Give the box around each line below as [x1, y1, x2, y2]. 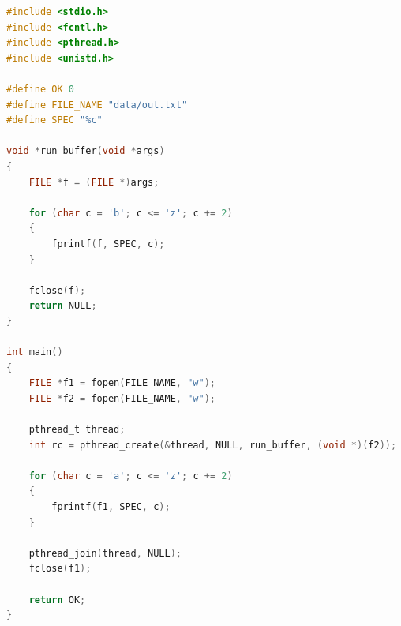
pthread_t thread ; [28, 424, 126, 436]
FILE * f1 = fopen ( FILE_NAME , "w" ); [28, 377, 215, 389]
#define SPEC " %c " [6, 114, 103, 126]
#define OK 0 [6, 83, 74, 95]
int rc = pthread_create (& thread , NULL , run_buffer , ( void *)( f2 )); [28, 439, 397, 451]
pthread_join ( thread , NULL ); [28, 547, 182, 559]
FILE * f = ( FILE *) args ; [28, 176, 159, 188]
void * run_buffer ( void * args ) [6, 145, 165, 157]
